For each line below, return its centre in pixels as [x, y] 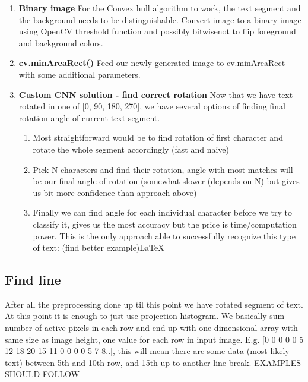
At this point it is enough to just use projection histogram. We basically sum [145, 316]
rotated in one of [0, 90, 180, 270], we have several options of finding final [152, 106]
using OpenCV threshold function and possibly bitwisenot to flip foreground [157, 31]
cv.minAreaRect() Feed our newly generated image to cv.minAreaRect [152, 63]
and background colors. [61, 42]
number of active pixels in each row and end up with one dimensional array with [151, 328]
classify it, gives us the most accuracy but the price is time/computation [165, 224]
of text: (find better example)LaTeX [99, 247]
